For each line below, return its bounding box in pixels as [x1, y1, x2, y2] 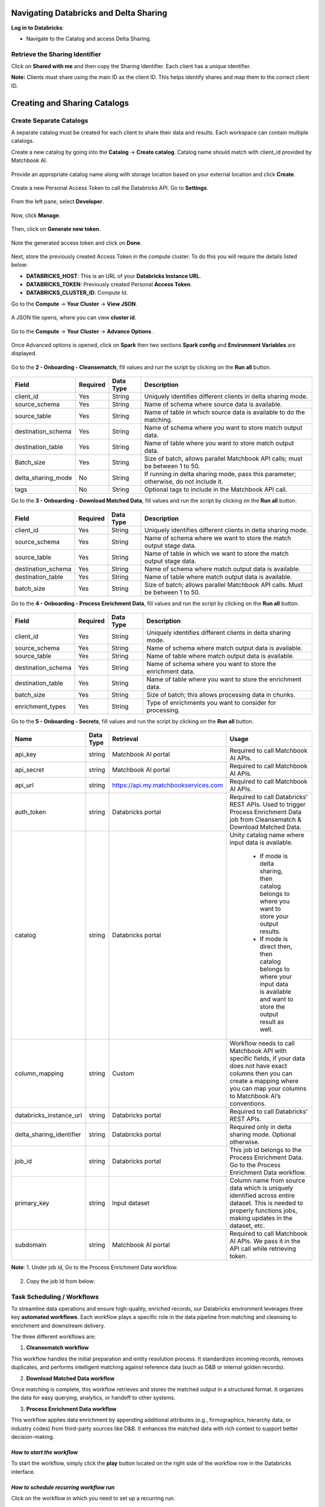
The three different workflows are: [11, 1333, 96, 1341]
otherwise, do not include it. [144, 477, 224, 486]
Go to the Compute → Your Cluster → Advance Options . [11, 327, 155, 335]
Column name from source [229, 1176, 306, 1185]
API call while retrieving [229, 1245, 296, 1253]
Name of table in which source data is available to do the [144, 408, 305, 417]
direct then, [259, 942, 292, 951]
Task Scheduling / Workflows [11, 1292, 99, 1301]
